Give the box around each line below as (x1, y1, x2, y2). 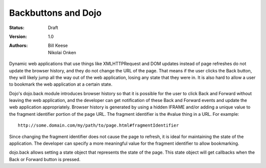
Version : (9, 34, 27, 39)
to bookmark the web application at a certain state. (9, 81, 113, 87)
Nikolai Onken (48, 49, 76, 55)
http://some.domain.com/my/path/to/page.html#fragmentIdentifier (18, 123, 179, 128)
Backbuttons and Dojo (9, 7, 102, 18)
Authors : (9, 42, 28, 49)
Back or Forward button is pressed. (9, 156, 81, 162)
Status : (9, 25, 25, 31)
